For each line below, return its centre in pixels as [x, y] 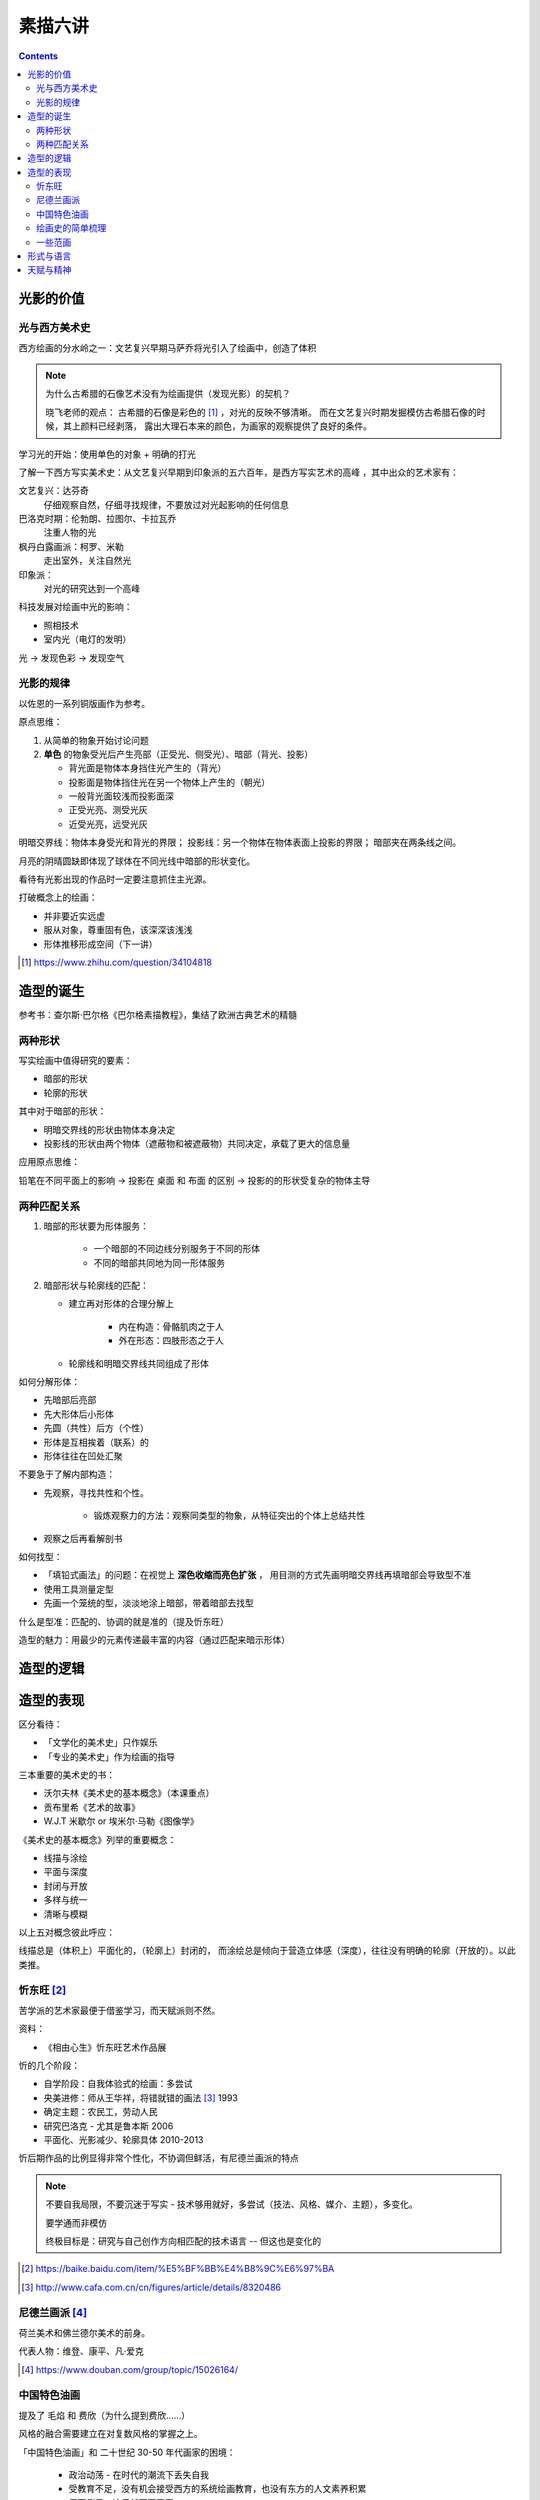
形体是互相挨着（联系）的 [96, 1442]
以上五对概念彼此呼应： [66, 1932]
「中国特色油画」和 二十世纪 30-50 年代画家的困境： [127, 2452]
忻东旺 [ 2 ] [42, 1990]
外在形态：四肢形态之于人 [171, 1341]
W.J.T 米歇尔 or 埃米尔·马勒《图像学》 [121, 1821]
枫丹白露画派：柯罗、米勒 [71, 546]
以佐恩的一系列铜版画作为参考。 [84, 703]
